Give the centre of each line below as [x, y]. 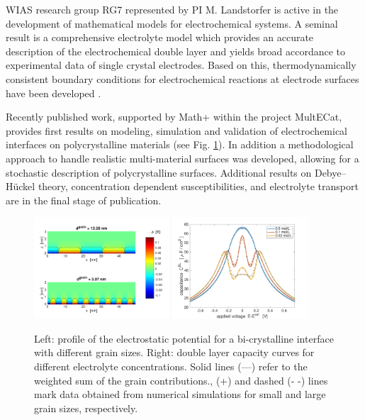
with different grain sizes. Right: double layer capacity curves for [174, 352]
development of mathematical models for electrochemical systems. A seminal [172, 23]
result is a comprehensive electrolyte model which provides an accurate [160, 37]
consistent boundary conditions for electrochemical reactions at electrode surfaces [182, 78]
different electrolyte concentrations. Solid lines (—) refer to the [171, 366]
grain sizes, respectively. [86, 408]
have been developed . [54, 93]
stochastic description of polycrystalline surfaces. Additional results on [159, 172]
